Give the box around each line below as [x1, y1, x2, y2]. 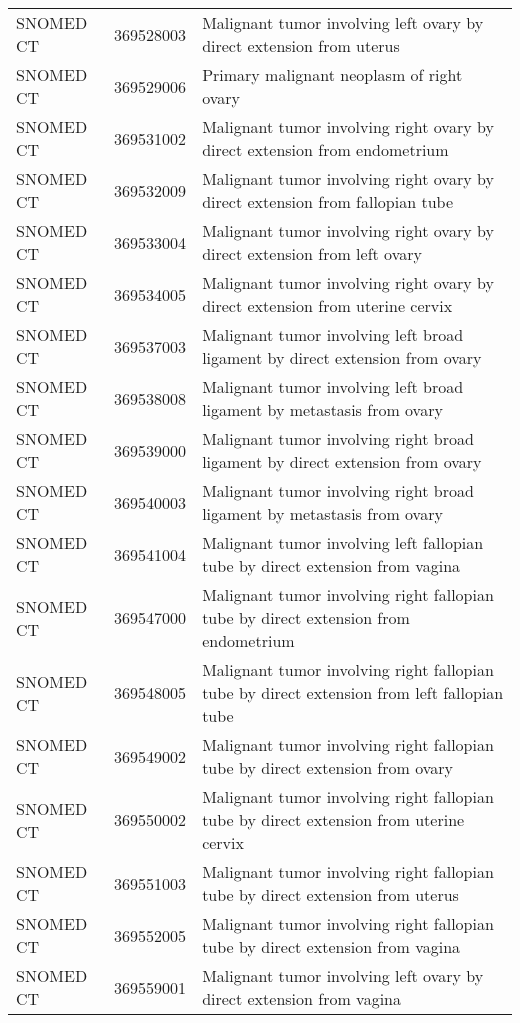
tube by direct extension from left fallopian [202, 681, 504, 704]
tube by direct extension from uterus [202, 883, 459, 906]
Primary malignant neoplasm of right [202, 63, 463, 86]
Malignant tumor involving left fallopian [202, 531, 484, 554]
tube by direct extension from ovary [202, 756, 454, 779]
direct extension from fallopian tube [202, 190, 454, 213]
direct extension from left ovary [202, 242, 422, 265]
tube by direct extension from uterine [202, 808, 465, 831]
